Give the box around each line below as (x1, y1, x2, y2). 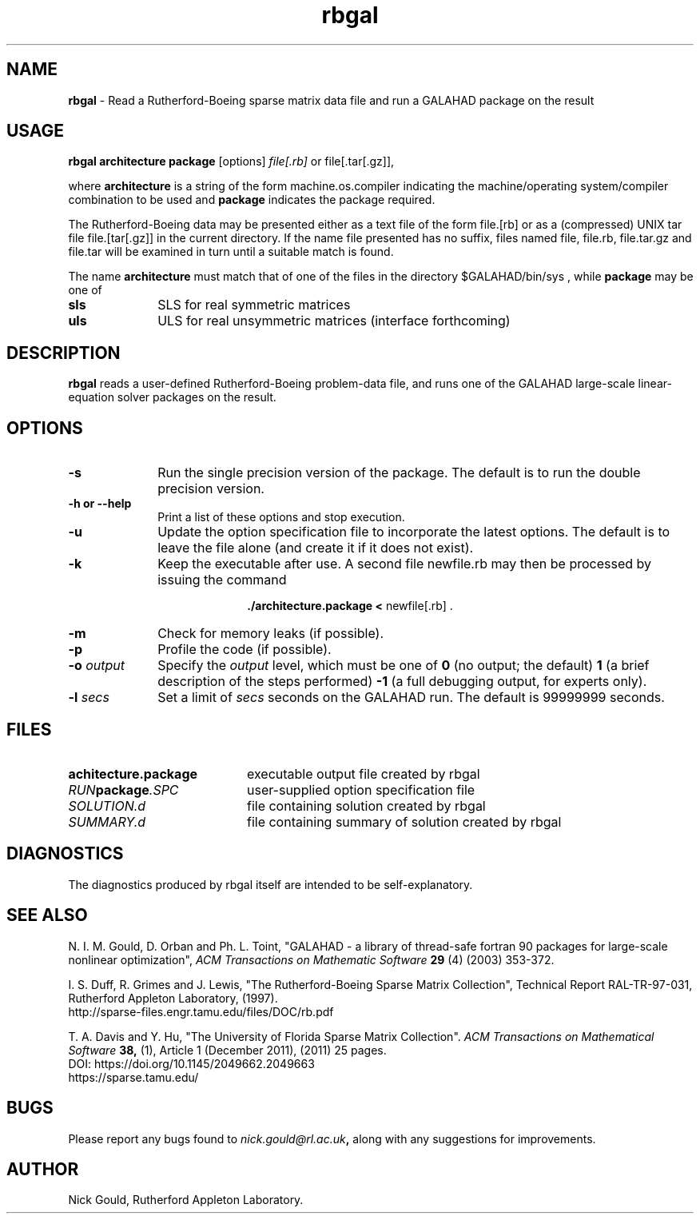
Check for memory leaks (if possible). (157, 625, 384, 642)
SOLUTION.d (68, 797, 146, 814)
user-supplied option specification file (246, 781, 475, 798)
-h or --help (68, 496, 132, 511)
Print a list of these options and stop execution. (157, 510, 405, 524)
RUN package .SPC (68, 781, 179, 798)
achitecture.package (68, 765, 198, 782)
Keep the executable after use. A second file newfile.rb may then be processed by (157, 556, 652, 572)
